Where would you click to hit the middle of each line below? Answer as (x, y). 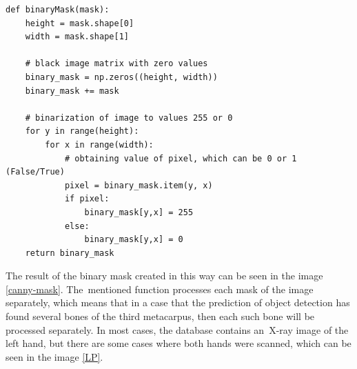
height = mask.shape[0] (80, 23)
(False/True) (35, 172)
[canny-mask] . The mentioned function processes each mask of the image (160, 289)
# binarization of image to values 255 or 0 (129, 118)
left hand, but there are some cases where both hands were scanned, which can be (178, 343)
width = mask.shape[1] (77, 37)
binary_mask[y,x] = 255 (139, 212)
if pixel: (87, 199)
